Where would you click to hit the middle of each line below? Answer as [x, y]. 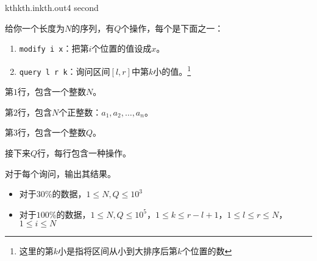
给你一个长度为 [35, 28]
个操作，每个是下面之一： [172, 28]
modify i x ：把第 [54, 48]
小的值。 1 [172, 70]
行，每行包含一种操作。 [84, 152]
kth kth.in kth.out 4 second [52, 7]
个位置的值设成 [122, 48]
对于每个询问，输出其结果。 [60, 173]
